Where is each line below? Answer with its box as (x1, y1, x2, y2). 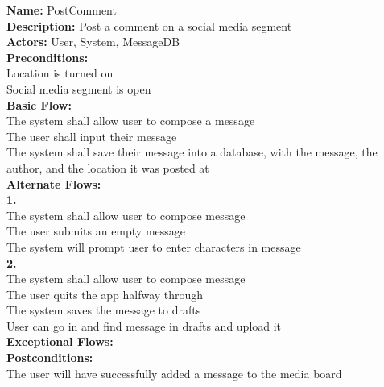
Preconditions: (6, 48, 89, 65)
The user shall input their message (6, 127, 177, 144)
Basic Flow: (6, 96, 72, 113)
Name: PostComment (6, 2, 117, 18)
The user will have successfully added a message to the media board (6, 364, 342, 381)
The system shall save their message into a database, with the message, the (6, 144, 378, 160)
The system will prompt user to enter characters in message (6, 238, 301, 255)
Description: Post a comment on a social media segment (6, 17, 292, 34)
